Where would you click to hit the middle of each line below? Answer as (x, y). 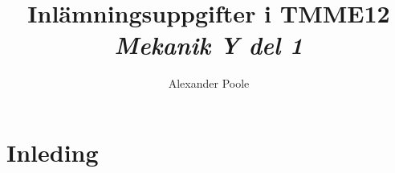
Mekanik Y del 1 (209, 45)
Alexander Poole (209, 83)
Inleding (53, 152)
